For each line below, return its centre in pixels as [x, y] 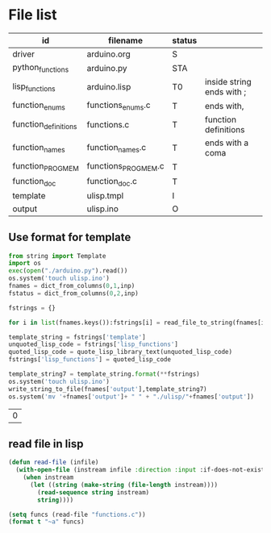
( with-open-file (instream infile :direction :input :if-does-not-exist [140, 470]
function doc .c [112, 181]
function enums [39, 106]
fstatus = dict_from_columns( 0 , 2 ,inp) [73, 293]
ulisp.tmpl [105, 195]
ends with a [227, 143]
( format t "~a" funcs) [46, 522]
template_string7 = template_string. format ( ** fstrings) [104, 374]
